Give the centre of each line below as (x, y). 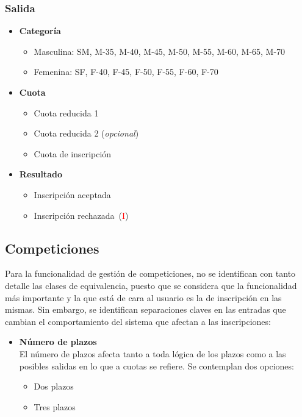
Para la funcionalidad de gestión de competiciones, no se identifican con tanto (150, 273)
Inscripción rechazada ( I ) (81, 215)
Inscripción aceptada (72, 194)
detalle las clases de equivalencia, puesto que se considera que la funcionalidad (151, 285)
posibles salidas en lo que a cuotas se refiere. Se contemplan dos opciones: (156, 365)
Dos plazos (54, 386)
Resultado (41, 174)
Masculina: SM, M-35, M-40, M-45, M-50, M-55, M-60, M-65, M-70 (160, 51)
